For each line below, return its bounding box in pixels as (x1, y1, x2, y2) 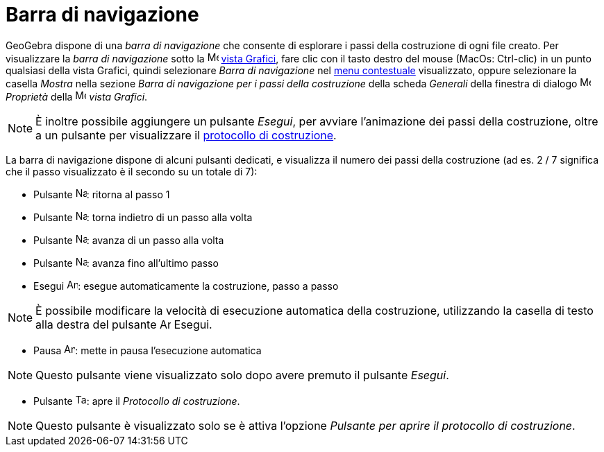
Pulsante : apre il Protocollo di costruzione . (33, 394, 240, 407)
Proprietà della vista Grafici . (6, 90, 148, 103)
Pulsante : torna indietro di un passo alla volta (33, 211, 253, 223)
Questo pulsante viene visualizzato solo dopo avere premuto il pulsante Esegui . (35, 367, 449, 382)
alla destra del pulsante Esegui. (35, 317, 212, 331)
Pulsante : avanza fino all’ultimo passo (33, 257, 219, 269)
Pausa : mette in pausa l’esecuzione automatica (33, 344, 262, 356)
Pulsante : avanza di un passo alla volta (33, 234, 224, 246)
